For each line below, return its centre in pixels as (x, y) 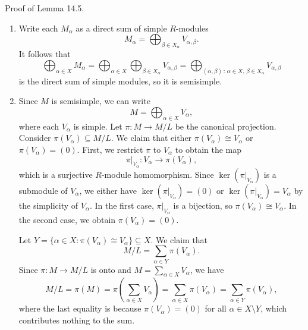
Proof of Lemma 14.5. (45, 8)
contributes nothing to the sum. (77, 320)
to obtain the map (208, 150)
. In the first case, (122, 205)
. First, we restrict (110, 150)
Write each (38, 28)
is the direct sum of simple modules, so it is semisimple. (120, 81)
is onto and (111, 269)
